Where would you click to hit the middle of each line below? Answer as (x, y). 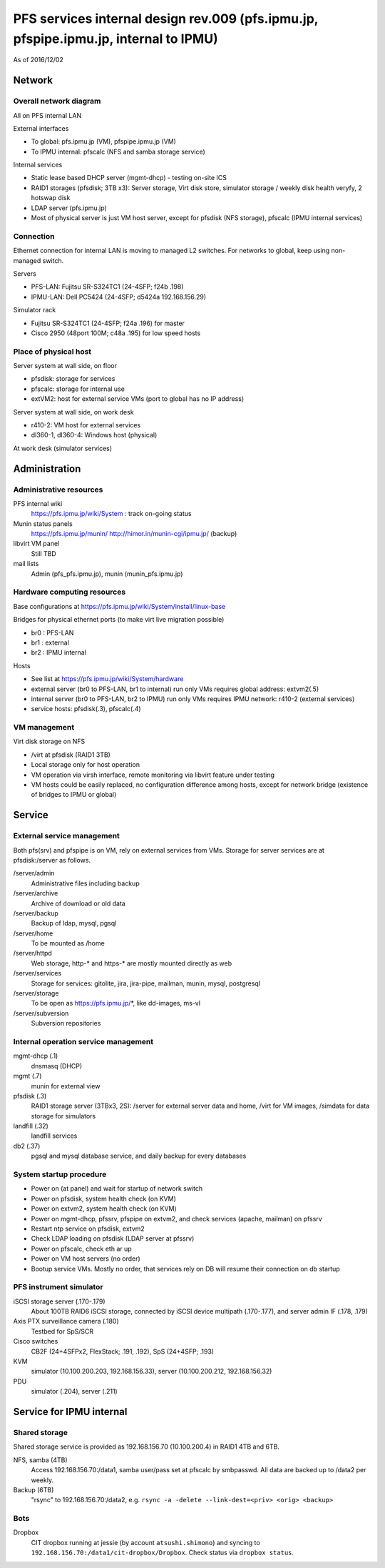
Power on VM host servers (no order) (86, 1259)
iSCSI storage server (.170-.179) (60, 1301)
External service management (67, 836)
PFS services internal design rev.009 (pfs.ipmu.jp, (166, 19)
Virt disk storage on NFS (49, 741)
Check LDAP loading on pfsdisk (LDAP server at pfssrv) (113, 1239)
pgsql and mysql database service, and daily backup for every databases (139, 1156)
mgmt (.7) (27, 1076)
